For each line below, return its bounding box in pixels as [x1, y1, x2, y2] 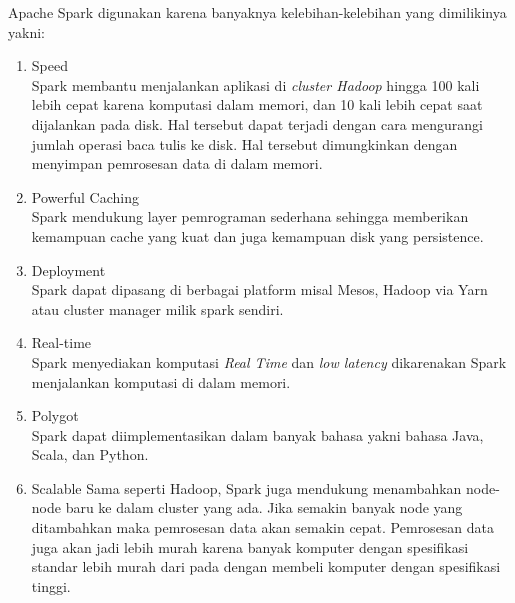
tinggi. [31, 575, 71, 596]
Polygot [31, 405, 79, 426]
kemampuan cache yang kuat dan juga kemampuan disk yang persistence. [31, 225, 484, 246]
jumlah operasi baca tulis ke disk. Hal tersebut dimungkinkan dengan [31, 133, 458, 154]
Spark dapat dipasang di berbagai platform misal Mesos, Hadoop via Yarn [31, 279, 488, 300]
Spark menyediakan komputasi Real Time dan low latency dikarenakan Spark [31, 351, 507, 372]
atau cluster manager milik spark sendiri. [31, 298, 284, 319]
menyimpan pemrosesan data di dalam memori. [31, 153, 323, 174]
